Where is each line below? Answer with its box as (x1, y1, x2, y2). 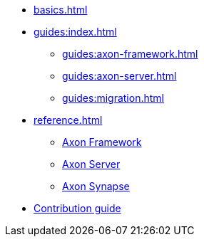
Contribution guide (34, 202, 121, 214)
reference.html (34, 114, 103, 126)
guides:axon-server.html (62, 70, 177, 82)
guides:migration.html (62, 92, 164, 104)
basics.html (34, 4, 88, 16)
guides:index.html (34, 26, 117, 38)
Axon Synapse (62, 180, 130, 192)
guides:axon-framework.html (62, 48, 198, 60)
